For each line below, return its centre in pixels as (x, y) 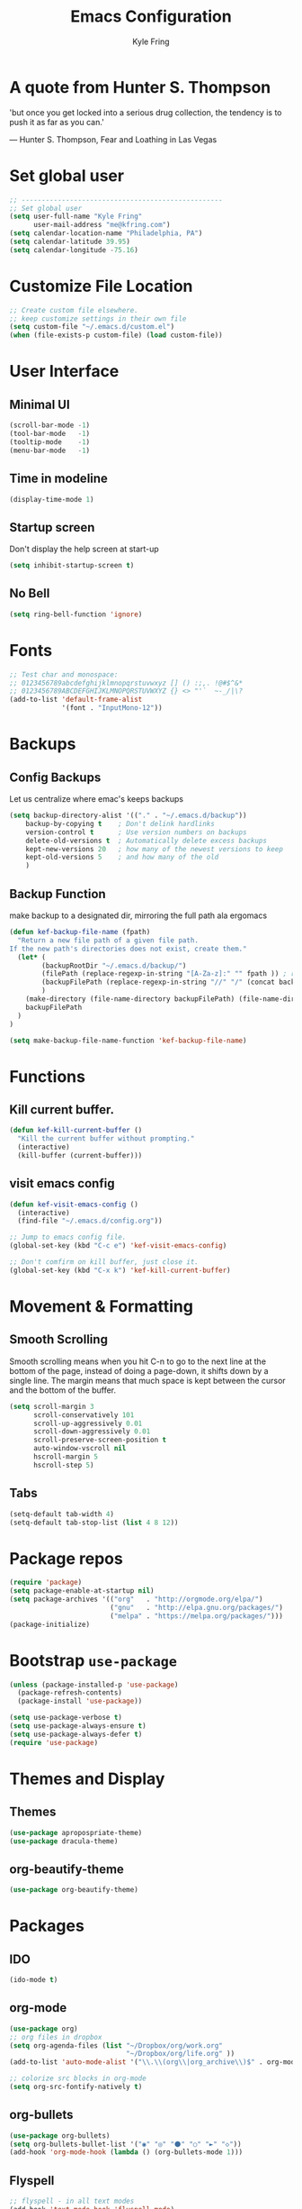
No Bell (30, 593)
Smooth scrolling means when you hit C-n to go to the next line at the (138, 1361)
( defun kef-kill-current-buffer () (76, 1131)
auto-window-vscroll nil (80, 1449)
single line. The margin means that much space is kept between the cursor (147, 1380)
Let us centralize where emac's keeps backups (97, 799)
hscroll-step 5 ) (63, 1465)
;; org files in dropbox (56, 2037)
